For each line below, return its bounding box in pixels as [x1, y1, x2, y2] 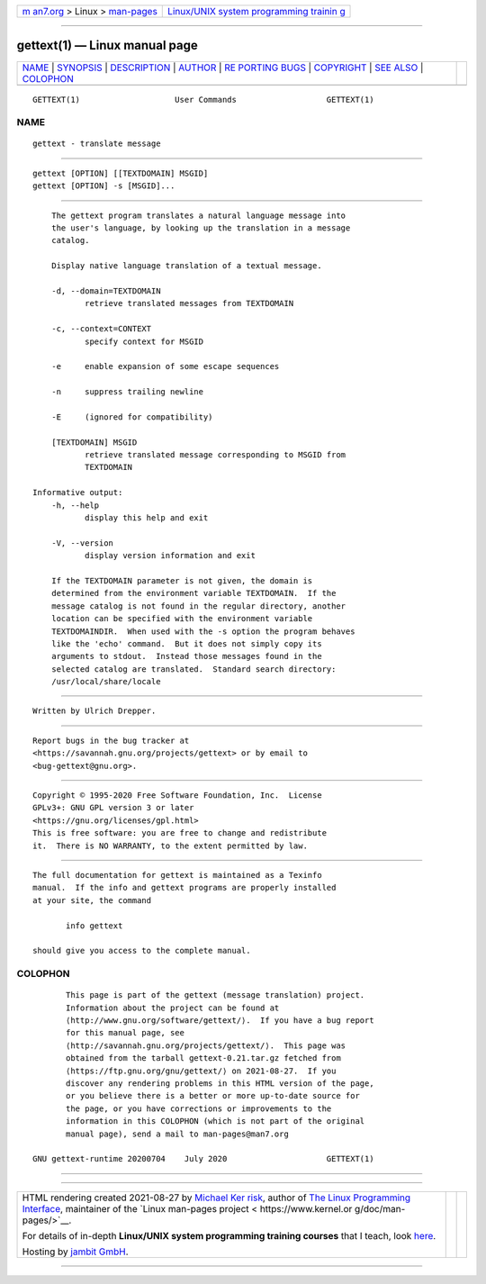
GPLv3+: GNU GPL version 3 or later [32, 802, 194, 813]
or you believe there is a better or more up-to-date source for [66, 1090, 360, 1101]
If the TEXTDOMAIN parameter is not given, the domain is [50, 575, 313, 585]
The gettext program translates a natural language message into [50, 210, 346, 221]
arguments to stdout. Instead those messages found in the [50, 651, 323, 662]
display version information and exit [84, 550, 256, 561]
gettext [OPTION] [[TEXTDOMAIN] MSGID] [32, 167, 209, 178]
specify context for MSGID [84, 336, 204, 347]
